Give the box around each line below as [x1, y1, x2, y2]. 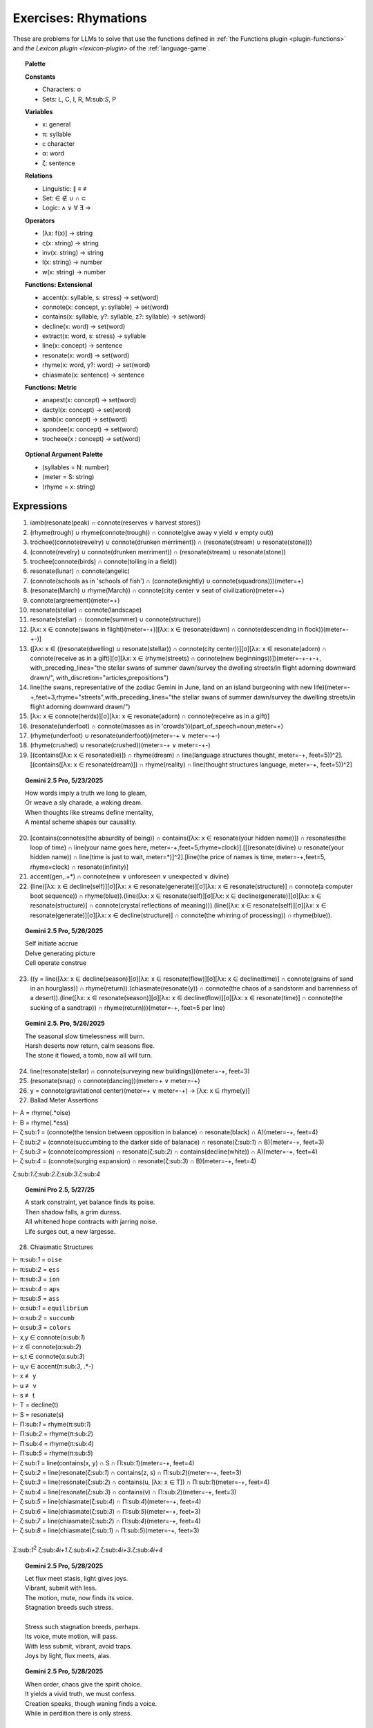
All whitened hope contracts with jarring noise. [25, 1217, 158, 1226]
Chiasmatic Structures [30, 1243, 93, 1251]
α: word [42, 149, 65, 158]
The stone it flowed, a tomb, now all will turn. [25, 1051, 153, 1060]
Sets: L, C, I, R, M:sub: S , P [42, 95, 117, 103]
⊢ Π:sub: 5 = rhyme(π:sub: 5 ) [12, 1449, 93, 1458]
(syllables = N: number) [42, 463, 110, 471]
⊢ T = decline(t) [12, 1400, 59, 1409]
